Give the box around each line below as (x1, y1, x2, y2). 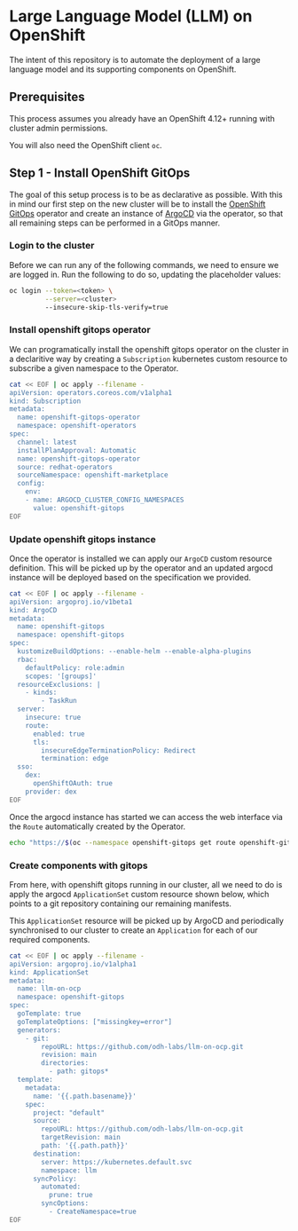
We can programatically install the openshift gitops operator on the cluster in (9, 343, 289, 354)
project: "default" (32, 1108, 105, 1117)
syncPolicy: (32, 1174, 77, 1183)
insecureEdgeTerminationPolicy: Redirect (41, 746, 197, 755)
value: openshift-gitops (32, 503, 125, 512)
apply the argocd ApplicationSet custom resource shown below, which (9, 888, 270, 899)
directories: (41, 1059, 90, 1068)
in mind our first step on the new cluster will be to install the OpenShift (9, 198, 266, 209)
